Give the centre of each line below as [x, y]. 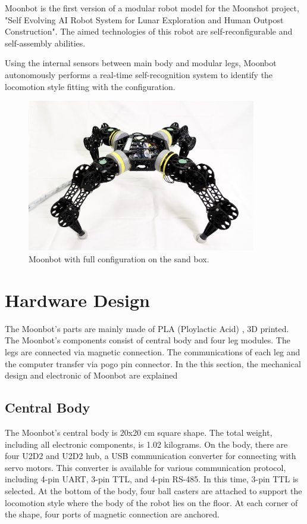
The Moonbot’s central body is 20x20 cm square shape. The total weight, [139, 432]
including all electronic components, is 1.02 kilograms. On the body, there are [146, 444]
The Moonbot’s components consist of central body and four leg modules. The [148, 340]
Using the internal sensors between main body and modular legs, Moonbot [141, 63]
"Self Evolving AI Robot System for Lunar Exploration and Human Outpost [144, 19]
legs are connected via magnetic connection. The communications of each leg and [153, 351]
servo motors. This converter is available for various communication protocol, [145, 467]
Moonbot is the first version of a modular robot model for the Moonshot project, [152, 8]
